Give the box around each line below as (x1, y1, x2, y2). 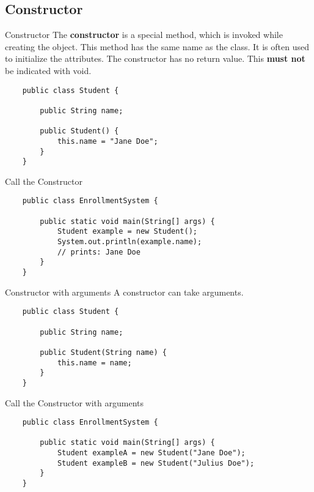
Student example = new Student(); (57, 227, 197, 236)
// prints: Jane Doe (57, 247, 141, 256)
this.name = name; (57, 358, 132, 367)
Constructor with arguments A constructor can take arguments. (5, 285, 244, 298)
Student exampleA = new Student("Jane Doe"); (57, 449, 246, 458)
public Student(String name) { (40, 348, 167, 357)
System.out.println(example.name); (57, 237, 202, 247)
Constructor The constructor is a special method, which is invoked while (5, 28, 283, 41)
